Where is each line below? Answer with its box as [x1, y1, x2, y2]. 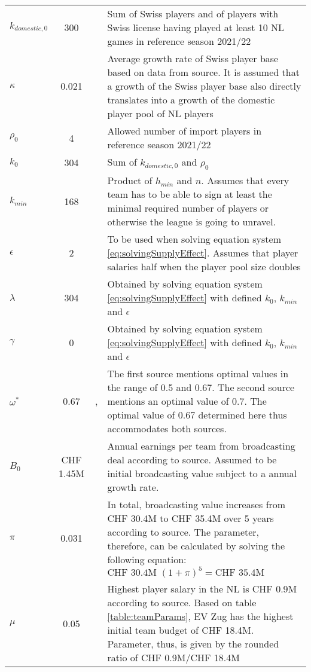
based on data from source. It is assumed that [107, 65, 300, 79]
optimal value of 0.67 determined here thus [107, 408, 287, 422]
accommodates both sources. [107, 421, 227, 436]
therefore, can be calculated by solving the [107, 539, 285, 553]
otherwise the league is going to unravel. [107, 215, 276, 229]
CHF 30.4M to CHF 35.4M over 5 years [107, 511, 274, 526]
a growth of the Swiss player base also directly [107, 79, 301, 93]
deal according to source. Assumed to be [107, 453, 277, 467]
